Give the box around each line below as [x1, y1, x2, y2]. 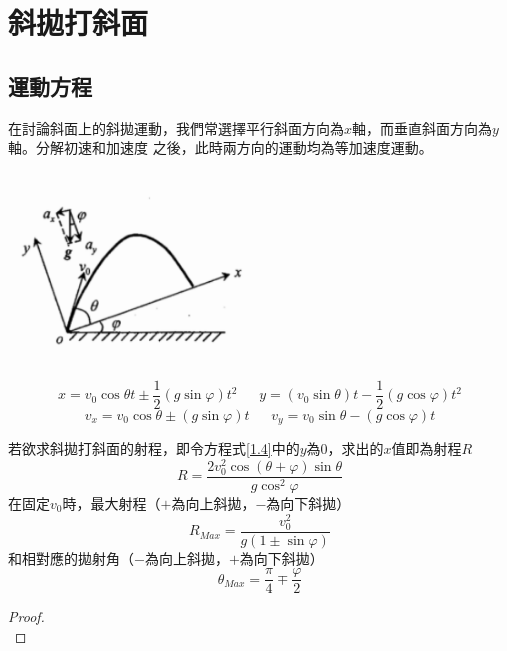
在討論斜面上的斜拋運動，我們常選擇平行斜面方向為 [8, 117, 344, 138]
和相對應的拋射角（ [8, 547, 134, 568]
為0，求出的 [306, 438, 384, 459]
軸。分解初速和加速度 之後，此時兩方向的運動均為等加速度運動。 [8, 137, 433, 158]
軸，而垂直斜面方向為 [352, 117, 493, 138]
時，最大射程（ [62, 492, 161, 513]
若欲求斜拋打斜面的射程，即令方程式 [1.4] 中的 [8, 438, 300, 459]
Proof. [8, 606, 45, 627]
